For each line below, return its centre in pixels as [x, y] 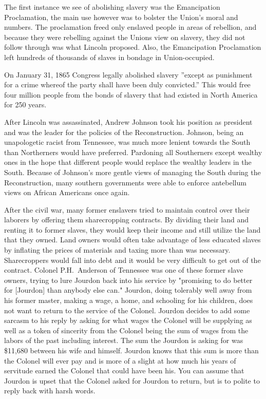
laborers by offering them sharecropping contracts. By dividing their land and [126, 220]
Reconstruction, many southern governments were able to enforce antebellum [125, 182]
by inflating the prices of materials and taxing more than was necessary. [117, 250]
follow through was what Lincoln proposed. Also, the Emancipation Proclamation [133, 47]
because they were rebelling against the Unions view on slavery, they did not [125, 37]
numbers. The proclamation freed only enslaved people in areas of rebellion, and [130, 27]
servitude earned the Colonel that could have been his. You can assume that [124, 370]
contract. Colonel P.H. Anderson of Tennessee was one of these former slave [124, 270]
